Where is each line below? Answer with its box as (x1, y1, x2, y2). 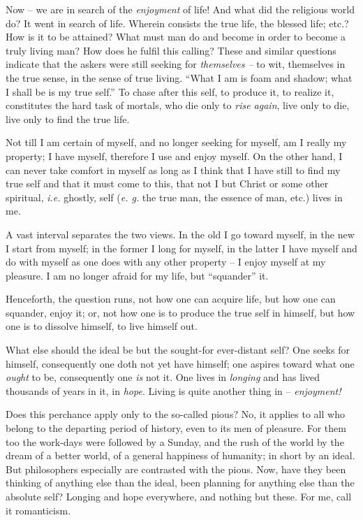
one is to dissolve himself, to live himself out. (6, 319, 198, 333)
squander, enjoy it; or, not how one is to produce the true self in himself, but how (6, 305, 355, 319)
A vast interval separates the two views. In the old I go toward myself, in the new (6, 226, 355, 241)
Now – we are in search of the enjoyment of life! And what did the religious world (6, 2, 355, 16)
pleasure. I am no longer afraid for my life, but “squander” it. (6, 268, 269, 282)
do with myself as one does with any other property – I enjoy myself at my (6, 254, 326, 269)
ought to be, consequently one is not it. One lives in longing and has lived (6, 370, 320, 384)
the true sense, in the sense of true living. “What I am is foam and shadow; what (6, 70, 353, 85)
